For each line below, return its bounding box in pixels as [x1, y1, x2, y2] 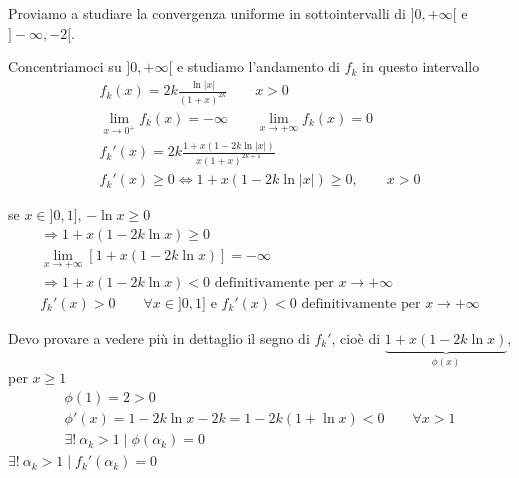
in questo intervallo [362, 56, 480, 77]
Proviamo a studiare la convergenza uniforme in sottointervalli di [8, 3, 407, 23]
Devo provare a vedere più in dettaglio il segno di [8, 328, 310, 348]
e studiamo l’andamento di [176, 56, 340, 77]
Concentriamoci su [8, 56, 122, 77]
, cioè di [331, 328, 381, 348]
